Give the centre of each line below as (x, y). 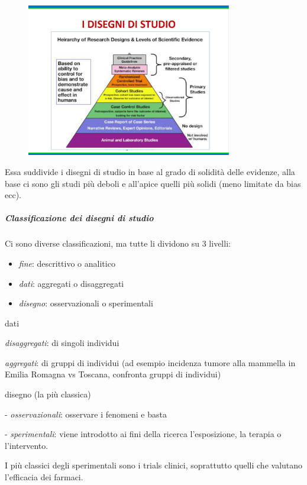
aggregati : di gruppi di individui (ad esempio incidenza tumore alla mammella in (150, 362)
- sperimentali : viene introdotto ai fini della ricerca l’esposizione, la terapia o (143, 434)
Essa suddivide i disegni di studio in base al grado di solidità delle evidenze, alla (150, 171)
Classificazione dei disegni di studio (79, 218)
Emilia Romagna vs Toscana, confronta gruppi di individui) (113, 374)
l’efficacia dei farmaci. (44, 477)
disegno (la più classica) (48, 394)
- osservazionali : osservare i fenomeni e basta (86, 414)
